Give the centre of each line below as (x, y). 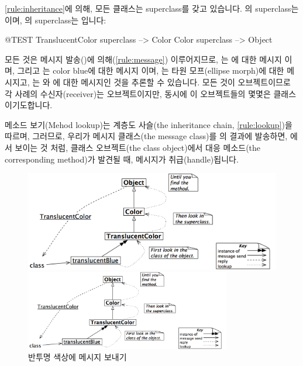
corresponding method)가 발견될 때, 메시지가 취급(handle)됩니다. (122, 159)
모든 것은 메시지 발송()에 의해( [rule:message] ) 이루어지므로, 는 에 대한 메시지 (143, 59)
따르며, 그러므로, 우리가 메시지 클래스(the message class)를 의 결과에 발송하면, (146, 136)
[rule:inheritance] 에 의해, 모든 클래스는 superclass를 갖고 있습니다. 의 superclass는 (152, 8)
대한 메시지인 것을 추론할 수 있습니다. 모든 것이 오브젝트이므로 (177, 82)
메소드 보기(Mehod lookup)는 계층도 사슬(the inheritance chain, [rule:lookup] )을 (149, 124)
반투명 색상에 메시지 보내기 (78, 357)
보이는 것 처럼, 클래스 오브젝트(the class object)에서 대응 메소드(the (138, 147)
